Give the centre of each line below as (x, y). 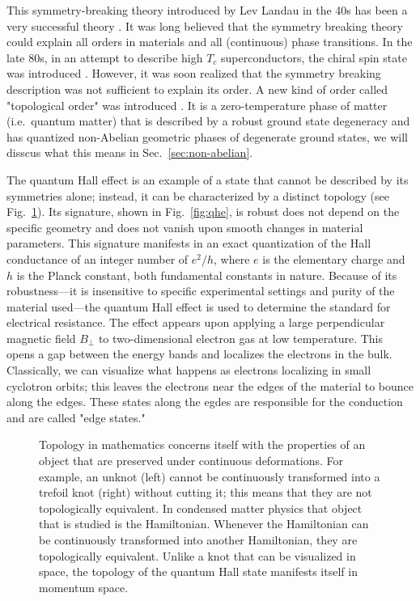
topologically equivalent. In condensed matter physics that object (201, 508)
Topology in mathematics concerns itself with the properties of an (202, 444)
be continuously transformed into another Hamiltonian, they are (198, 540)
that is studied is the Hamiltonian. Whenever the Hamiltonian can (204, 524)
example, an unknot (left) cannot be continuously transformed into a (210, 476)
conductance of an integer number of (98, 258)
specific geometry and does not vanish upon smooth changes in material (185, 227)
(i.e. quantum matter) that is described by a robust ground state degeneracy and (208, 121)
